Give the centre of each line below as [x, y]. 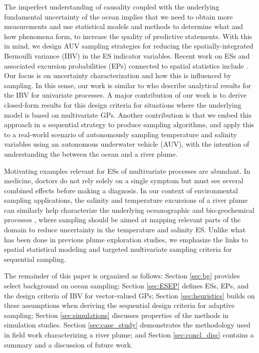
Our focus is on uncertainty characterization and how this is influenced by [118, 75]
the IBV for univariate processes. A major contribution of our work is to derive [125, 95]
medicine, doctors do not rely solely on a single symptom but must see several [124, 181]
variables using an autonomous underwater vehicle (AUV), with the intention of [127, 144]
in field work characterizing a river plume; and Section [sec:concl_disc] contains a [129, 334]
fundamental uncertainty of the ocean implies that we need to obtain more [118, 16]
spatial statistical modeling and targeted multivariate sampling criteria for [118, 249]
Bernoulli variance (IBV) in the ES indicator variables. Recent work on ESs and [127, 55]
